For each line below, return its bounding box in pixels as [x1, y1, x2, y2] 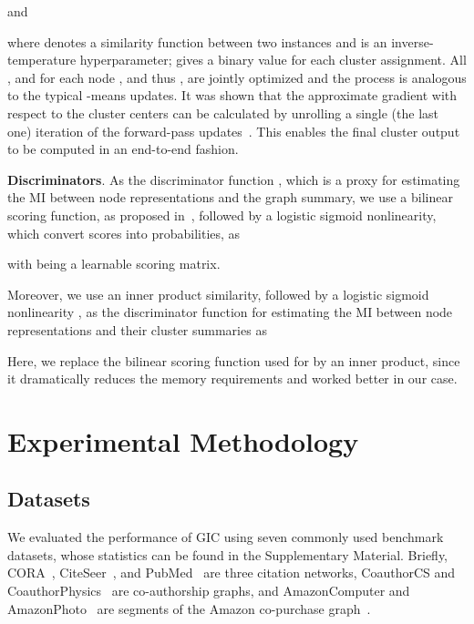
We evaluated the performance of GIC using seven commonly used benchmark [7, 527, 444, 547]
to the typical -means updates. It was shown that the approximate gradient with [7, 86, 458, 105]
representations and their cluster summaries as [7, 320, 267, 339]
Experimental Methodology [7, 422, 359, 459]
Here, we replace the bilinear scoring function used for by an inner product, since [7, 351, 460, 370]
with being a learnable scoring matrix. [7, 254, 221, 273]
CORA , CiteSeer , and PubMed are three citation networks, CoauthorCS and [7, 563, 456, 582]
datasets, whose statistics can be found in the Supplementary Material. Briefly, [7, 545, 448, 564]
